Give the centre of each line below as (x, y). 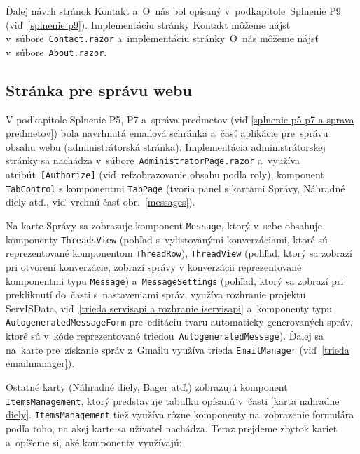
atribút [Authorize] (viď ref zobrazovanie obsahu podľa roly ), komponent (165, 174)
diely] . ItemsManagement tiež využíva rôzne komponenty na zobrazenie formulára (180, 414)
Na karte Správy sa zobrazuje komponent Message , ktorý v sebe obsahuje (164, 226)
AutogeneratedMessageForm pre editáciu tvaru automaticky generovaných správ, (179, 322)
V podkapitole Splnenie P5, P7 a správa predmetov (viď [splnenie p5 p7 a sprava (180, 119)
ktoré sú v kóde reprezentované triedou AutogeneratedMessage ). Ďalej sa (165, 336)
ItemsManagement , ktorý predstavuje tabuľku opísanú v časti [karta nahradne (173, 400)
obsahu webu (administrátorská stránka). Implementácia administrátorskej (166, 146)
